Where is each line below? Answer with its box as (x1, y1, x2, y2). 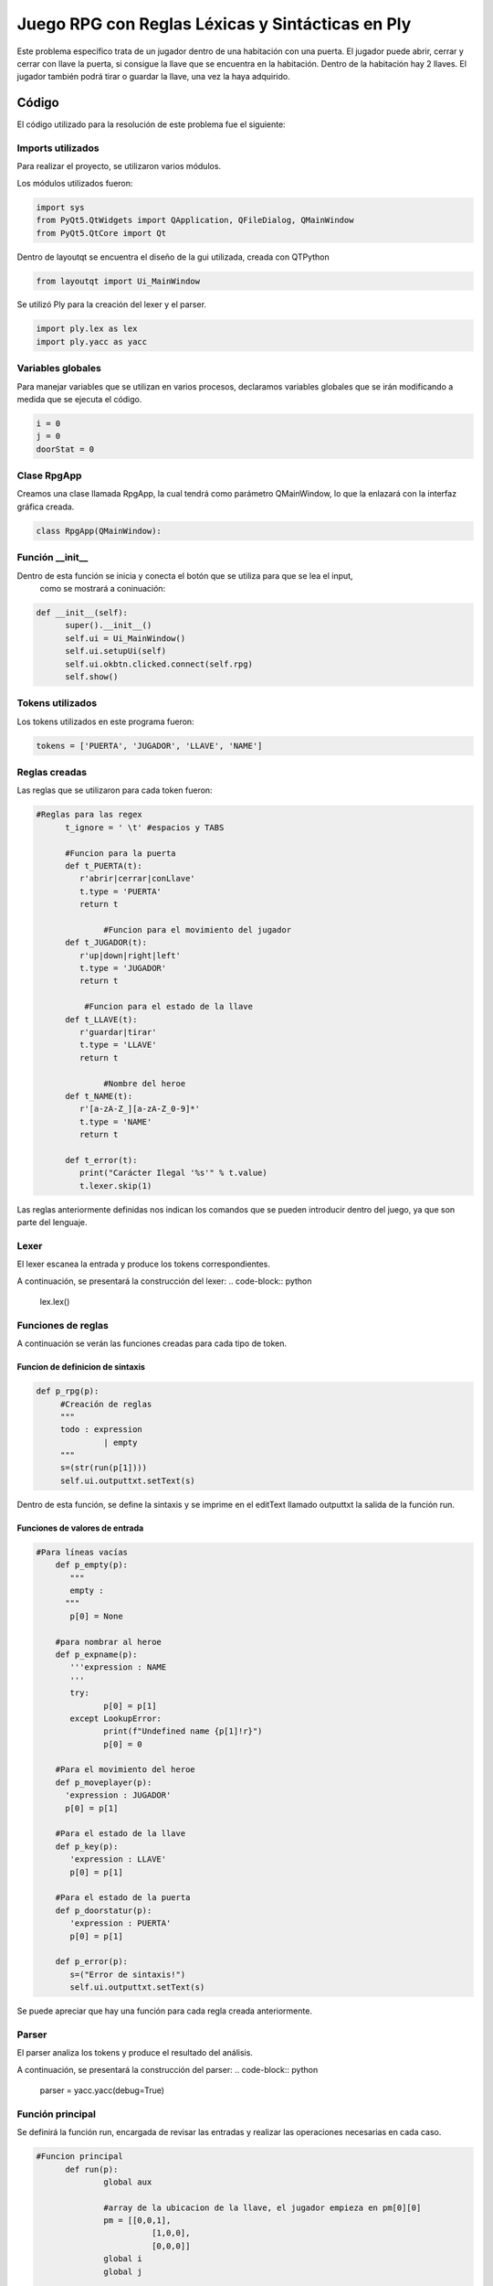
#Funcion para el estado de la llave (83, 1001, 253, 1012)
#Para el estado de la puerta (55, 1893, 191, 1903)
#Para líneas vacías (36, 1546, 128, 1557)
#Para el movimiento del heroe (55, 1765, 195, 1775)
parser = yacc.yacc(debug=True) (39, 2085, 164, 2096)
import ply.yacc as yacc (36, 336, 148, 347)
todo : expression (59, 1425, 143, 1435)
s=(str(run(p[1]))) (59, 1463, 148, 1473)
